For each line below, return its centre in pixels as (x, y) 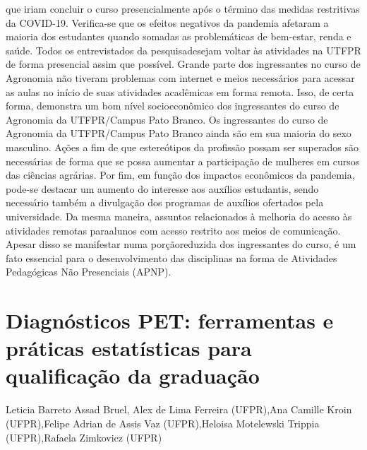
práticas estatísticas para (129, 348)
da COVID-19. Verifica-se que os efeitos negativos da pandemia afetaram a (167, 22)
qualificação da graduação (133, 375)
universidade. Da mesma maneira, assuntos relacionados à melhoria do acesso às (179, 216)
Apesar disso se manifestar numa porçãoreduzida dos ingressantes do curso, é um (181, 244)
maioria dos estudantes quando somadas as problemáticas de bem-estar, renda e (179, 36)
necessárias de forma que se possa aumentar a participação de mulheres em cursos (183, 161)
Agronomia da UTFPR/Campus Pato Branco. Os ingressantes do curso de (167, 119)
